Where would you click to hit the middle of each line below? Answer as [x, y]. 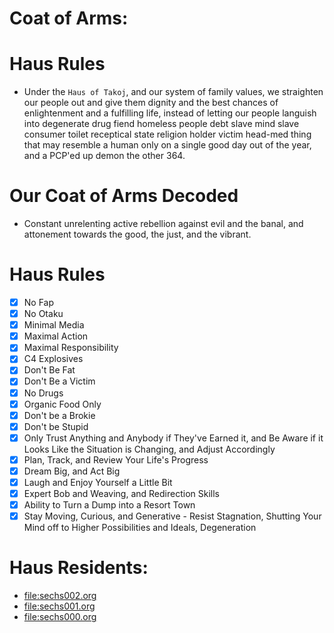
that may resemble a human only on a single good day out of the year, [167, 145]
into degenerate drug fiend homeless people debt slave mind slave [161, 124]
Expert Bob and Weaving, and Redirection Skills [121, 493]
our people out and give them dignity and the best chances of [151, 103]
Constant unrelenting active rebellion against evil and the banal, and [163, 224]
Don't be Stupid [56, 426]
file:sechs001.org [59, 606]
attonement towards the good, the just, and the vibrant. [137, 234]
